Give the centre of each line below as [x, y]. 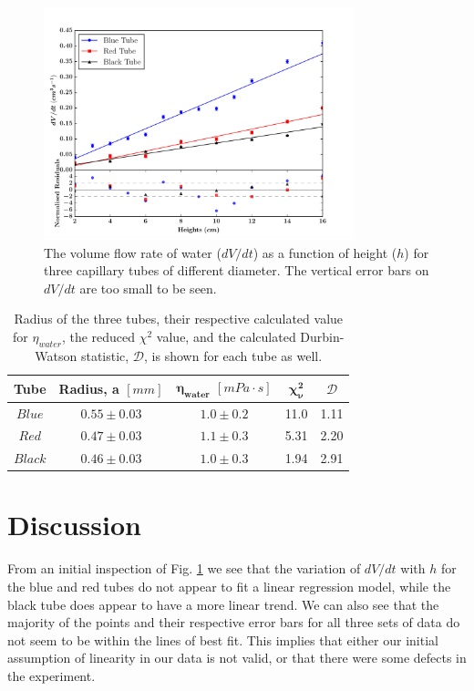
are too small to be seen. [148, 288]
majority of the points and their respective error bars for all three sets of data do [234, 622]
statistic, [105, 355]
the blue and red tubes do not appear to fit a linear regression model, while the [229, 587]
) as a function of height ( [325, 252]
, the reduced [98, 337]
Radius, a [89, 388]
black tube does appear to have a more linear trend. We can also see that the [223, 604]
